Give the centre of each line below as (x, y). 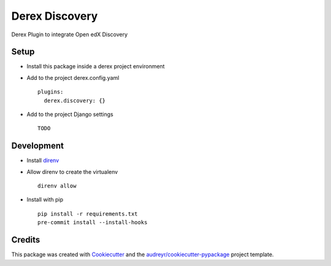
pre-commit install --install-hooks (93, 222)
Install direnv (43, 160)
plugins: (51, 92)
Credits (26, 240)
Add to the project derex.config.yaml (73, 77)
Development (38, 146)
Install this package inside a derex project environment (96, 66)
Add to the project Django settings (70, 114)
